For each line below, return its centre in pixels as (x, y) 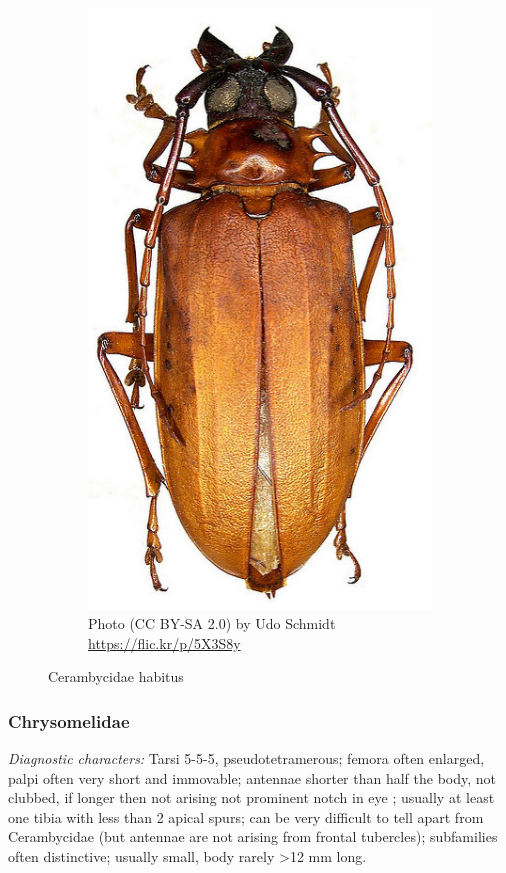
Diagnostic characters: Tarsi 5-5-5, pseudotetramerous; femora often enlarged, (246, 758)
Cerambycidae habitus (116, 676)
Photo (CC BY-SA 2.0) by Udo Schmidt (212, 623)
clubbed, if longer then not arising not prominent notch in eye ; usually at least (251, 797)
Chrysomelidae (69, 720)
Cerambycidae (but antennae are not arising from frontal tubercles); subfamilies (253, 836)
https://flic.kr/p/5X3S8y (164, 642)
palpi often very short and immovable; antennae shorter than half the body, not (252, 777)
